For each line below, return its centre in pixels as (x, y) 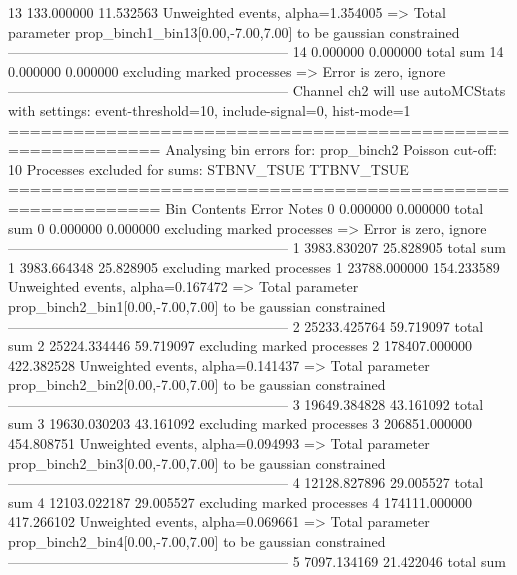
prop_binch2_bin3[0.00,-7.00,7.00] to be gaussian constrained (197, 462)
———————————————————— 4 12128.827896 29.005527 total (246, 482)
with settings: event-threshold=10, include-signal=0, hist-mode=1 (209, 109)
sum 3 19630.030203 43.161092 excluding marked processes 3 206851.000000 (240, 423)
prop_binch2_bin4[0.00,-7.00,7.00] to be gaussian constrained (197, 541)
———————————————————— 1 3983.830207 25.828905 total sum (257, 247)
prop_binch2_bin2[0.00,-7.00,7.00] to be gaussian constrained (197, 384)
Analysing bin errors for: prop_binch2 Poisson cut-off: (331, 149)
